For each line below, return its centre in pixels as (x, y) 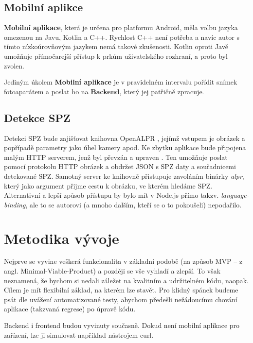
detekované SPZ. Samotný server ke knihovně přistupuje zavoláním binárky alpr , (124, 176)
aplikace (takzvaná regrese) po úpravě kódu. (70, 309)
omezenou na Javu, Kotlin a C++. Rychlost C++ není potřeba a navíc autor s (122, 37)
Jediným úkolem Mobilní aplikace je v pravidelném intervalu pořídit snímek (121, 82)
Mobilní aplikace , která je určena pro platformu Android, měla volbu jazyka (121, 27)
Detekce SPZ (37, 117)
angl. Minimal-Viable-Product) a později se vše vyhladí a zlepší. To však (112, 271)
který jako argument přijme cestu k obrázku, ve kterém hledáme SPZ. (108, 185)
